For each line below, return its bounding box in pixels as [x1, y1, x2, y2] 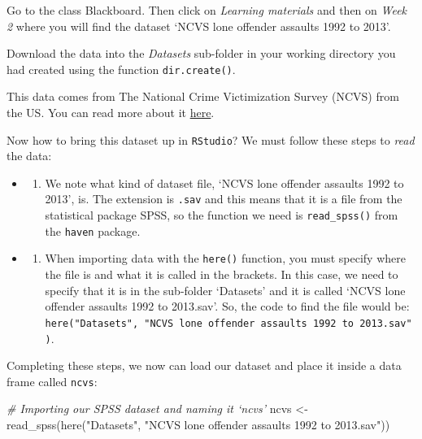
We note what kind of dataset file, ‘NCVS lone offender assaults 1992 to [45, 174, 404, 191]
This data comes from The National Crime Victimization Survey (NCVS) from [7, 88, 399, 105]
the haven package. [45, 222, 141, 239]
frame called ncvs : [7, 372, 98, 389]
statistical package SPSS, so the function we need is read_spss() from [45, 206, 398, 224]
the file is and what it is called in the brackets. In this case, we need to [45, 266, 398, 283]
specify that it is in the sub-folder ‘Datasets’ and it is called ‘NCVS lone [45, 281, 406, 298]
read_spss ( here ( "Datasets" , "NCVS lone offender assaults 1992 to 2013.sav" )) [7, 416, 390, 433]
